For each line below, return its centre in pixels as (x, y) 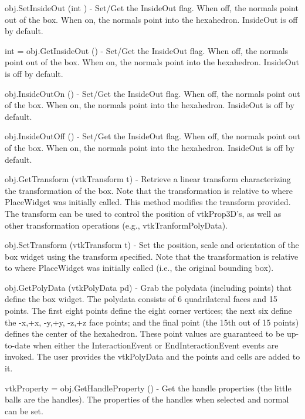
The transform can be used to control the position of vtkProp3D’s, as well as (143, 213)
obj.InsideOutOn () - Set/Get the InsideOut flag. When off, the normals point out (152, 93)
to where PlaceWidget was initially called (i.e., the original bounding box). (139, 268)
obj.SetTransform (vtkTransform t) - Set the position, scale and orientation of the (152, 245)
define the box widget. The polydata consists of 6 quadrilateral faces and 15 (141, 299)
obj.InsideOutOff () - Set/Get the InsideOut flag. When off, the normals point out (153, 136)
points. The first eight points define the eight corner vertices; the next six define (148, 311)
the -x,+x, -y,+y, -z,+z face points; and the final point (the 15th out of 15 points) (152, 322)
